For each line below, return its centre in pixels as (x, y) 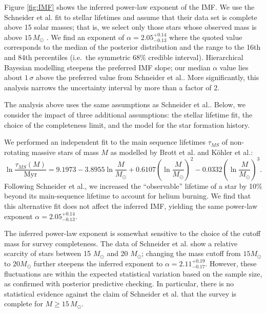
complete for (24, 304)
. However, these (231, 263)
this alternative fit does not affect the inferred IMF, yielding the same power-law (131, 206)
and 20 (117, 253)
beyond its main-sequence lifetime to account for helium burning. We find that (128, 196)
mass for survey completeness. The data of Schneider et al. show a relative (121, 243)
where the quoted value (206, 37)
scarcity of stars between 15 (48, 253)
